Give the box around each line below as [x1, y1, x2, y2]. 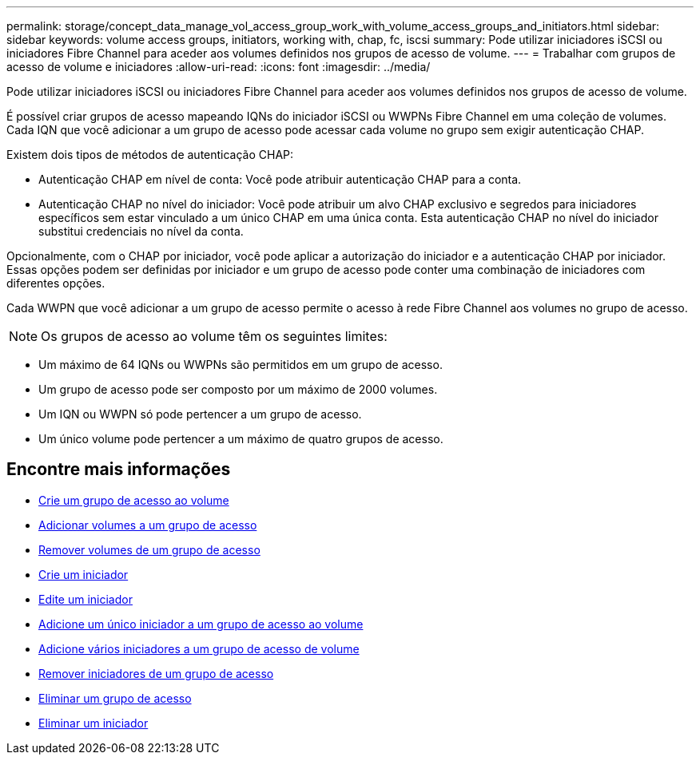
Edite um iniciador [38, 592, 133, 606]
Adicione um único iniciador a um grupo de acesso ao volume [38, 616, 364, 631]
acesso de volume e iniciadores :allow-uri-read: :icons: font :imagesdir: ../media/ [6, 60, 431, 73]
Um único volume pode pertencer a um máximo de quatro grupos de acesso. [38, 432, 443, 446]
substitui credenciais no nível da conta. [38, 224, 244, 238]
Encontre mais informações [6, 459, 231, 480]
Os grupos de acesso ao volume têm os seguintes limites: [41, 328, 388, 344]
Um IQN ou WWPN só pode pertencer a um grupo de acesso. [38, 407, 362, 421]
